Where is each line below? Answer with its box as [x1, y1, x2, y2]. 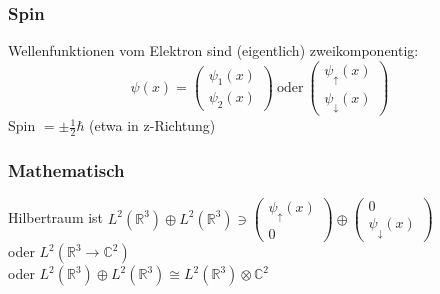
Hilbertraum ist [8, 207, 104, 228]
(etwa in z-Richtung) [89, 115, 216, 136]
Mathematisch [8, 157, 125, 182]
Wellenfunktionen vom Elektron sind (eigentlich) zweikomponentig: [8, 40, 419, 61]
